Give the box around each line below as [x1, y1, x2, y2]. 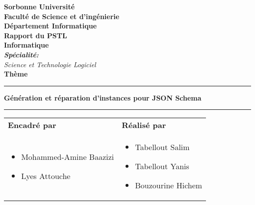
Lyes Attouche [21, 170, 71, 181]
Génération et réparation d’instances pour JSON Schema [4, 92, 202, 102]
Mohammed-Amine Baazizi [21, 151, 114, 162]
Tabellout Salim [135, 141, 190, 153]
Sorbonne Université [4, 1, 75, 11]
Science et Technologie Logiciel [4, 59, 96, 69]
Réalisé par [122, 119, 166, 131]
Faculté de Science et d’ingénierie [4, 11, 120, 21]
